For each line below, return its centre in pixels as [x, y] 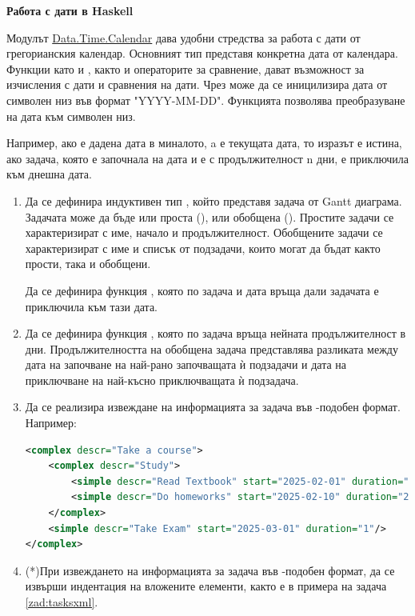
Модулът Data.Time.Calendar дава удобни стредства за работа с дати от [184, 37]
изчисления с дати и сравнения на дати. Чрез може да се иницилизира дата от [197, 84]
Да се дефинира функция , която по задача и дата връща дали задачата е [202, 290]
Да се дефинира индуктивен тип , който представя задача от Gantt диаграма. [213, 200]
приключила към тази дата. [92, 306]
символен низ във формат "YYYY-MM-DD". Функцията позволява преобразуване [206, 100]
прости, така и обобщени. [88, 264]
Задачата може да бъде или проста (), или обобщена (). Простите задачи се [209, 216]
